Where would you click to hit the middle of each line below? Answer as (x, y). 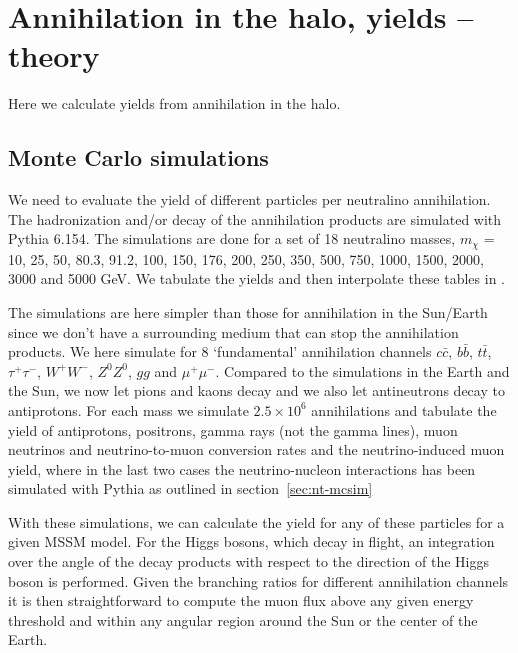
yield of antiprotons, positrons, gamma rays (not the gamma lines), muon (233, 429)
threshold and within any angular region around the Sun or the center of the (243, 619)
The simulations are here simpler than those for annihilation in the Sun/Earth (248, 311)
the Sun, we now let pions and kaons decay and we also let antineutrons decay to (256, 390)
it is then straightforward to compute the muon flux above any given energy (241, 600)
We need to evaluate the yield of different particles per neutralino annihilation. (249, 199)
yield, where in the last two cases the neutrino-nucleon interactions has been (242, 468)
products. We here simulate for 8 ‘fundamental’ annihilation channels (220, 351)
